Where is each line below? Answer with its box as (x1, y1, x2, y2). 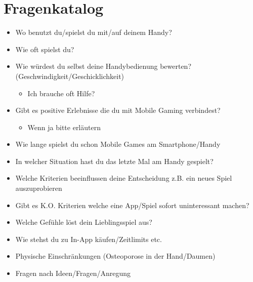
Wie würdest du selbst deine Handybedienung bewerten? (15, 61, 192, 71)
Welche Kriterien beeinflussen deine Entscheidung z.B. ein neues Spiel (15, 173, 232, 183)
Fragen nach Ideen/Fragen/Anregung (15, 268, 131, 278)
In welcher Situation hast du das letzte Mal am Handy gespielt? (15, 155, 214, 166)
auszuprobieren (15, 183, 62, 193)
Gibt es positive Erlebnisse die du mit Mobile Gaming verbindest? (15, 105, 221, 115)
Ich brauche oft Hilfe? (27, 88, 95, 98)
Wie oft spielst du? (15, 44, 74, 54)
